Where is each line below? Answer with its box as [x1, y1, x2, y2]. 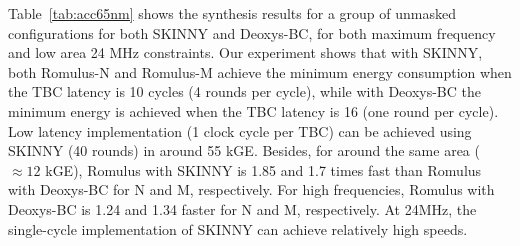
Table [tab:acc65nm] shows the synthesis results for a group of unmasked [8, 3, 456, 23]
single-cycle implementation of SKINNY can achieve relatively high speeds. [8, 218, 468, 239]
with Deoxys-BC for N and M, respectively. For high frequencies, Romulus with [8, 179, 495, 200]
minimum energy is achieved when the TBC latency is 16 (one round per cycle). [8, 100, 499, 121]
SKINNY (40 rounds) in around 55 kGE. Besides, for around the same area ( [8, 140, 480, 161]
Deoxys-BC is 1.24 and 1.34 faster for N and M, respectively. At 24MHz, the [8, 198, 477, 219]
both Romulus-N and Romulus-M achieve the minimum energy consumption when [8, 61, 512, 82]
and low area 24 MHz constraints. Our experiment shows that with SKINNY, [8, 42, 483, 63]
